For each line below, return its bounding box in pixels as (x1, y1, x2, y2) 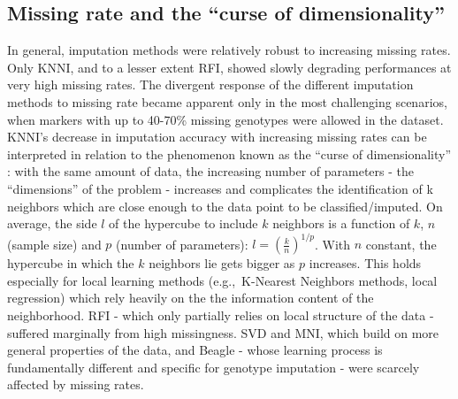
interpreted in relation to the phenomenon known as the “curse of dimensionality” (7, 144, 452, 163)
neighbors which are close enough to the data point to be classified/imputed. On (7, 196, 443, 215)
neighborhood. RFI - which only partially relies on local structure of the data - (7, 306, 434, 325)
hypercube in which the (7, 254, 134, 272)
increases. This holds (309, 254, 422, 272)
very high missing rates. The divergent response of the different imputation (7, 75, 414, 94)
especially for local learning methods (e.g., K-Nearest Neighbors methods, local (7, 271, 438, 289)
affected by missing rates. (7, 375, 144, 394)
